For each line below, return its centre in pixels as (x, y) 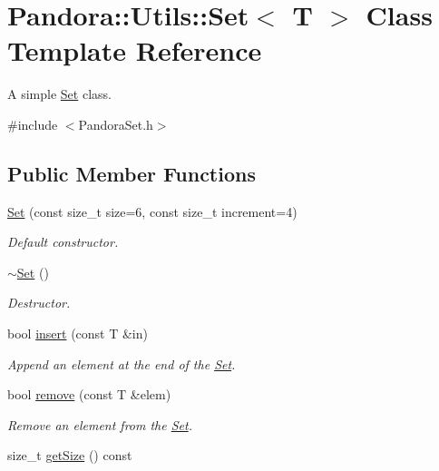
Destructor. (39, 303)
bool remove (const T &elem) (89, 394)
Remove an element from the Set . (100, 424)
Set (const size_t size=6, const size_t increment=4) (152, 211)
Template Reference (135, 50)
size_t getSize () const (70, 455)
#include (33, 124)
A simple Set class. (59, 94)
